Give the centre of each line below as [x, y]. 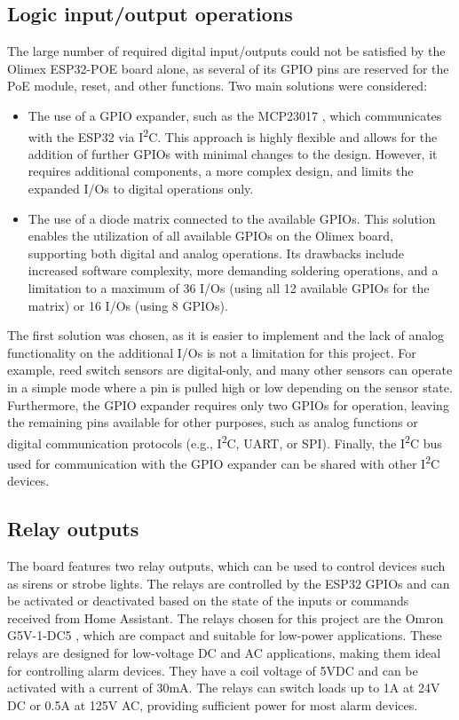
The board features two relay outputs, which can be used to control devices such [226, 566]
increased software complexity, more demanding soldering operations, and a [233, 270]
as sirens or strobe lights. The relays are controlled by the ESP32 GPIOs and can [229, 583]
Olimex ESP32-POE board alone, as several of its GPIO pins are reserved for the [228, 68]
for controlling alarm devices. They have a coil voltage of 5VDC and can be [213, 670]
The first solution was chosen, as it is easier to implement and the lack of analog [226, 335]
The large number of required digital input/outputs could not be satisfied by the [226, 51]
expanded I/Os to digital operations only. [141, 189]
